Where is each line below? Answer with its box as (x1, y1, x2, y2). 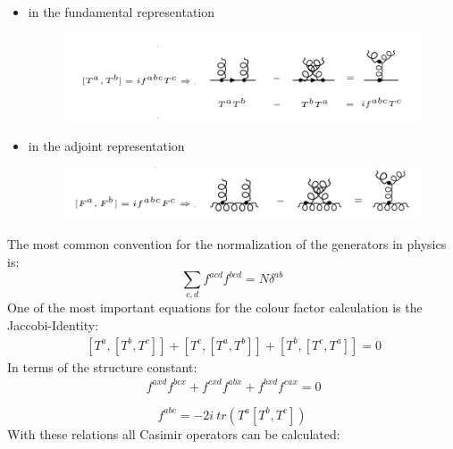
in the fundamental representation (28, 3, 215, 21)
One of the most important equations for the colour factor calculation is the (7, 298, 423, 317)
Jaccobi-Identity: (7, 316, 99, 335)
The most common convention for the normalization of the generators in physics (7, 235, 447, 254)
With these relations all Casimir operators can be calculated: (7, 424, 340, 443)
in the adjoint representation (28, 136, 185, 154)
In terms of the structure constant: (7, 357, 197, 376)
